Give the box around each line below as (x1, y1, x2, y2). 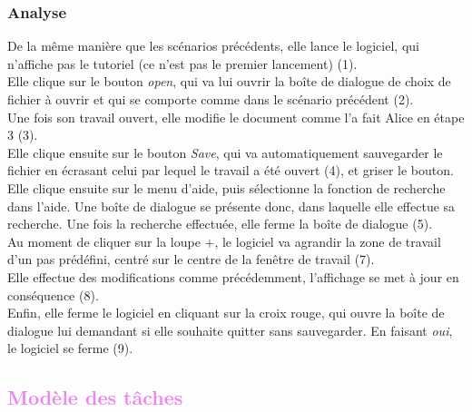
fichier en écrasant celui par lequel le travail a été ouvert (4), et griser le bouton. (7, 161, 454, 180)
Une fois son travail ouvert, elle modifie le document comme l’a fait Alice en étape (7, 107, 465, 126)
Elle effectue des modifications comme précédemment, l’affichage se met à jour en (7, 267, 459, 286)
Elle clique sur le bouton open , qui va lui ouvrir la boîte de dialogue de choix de (7, 72, 451, 91)
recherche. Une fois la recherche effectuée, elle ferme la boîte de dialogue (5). (7, 214, 433, 233)
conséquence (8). (7, 285, 99, 304)
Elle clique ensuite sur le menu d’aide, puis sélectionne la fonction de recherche (7, 178, 446, 197)
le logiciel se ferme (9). (7, 338, 133, 358)
